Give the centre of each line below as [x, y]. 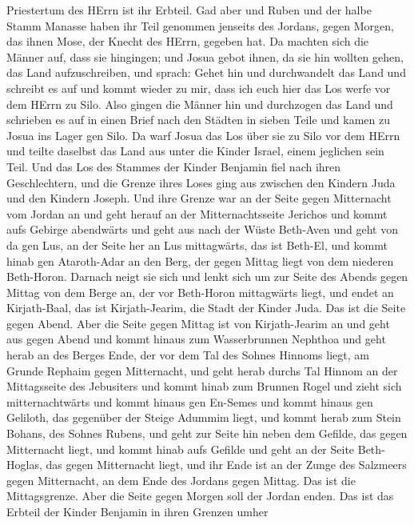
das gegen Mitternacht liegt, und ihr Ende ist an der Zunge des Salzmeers [226, 465]
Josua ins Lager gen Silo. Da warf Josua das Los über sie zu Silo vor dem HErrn [203, 135]
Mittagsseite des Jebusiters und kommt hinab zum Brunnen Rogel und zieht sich [204, 386]
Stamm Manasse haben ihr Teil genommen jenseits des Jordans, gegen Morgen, [200, 25]
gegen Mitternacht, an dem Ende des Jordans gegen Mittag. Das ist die [181, 480]
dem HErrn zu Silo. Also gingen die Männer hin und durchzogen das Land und [200, 104]
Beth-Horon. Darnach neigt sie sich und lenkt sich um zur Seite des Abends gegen [207, 277]
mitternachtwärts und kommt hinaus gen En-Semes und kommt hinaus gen [190, 401]
